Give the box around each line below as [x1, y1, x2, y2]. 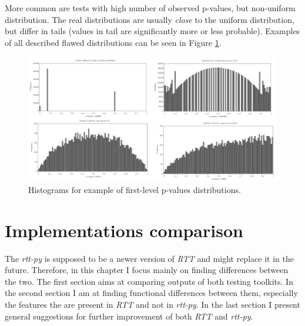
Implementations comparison [5, 218, 243, 242]
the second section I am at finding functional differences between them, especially [5, 287, 298, 299]
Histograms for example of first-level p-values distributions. [28, 183, 241, 195]
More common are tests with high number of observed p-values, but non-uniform [5, 2, 296, 14]
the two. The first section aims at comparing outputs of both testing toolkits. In [5, 275, 293, 287]
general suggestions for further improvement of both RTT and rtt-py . [5, 310, 253, 322]
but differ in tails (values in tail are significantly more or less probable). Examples [5, 25, 300, 37]
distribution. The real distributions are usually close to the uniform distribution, [5, 13, 294, 25]
